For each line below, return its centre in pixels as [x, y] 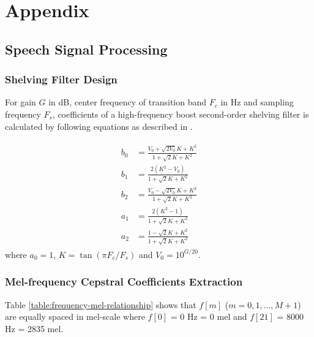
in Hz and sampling [257, 102]
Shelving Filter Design [61, 79]
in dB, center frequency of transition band [128, 102]
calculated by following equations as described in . [99, 126]
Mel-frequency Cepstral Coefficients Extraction [124, 282]
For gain [21, 102]
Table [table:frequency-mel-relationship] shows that [101, 304]
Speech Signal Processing [86, 49]
